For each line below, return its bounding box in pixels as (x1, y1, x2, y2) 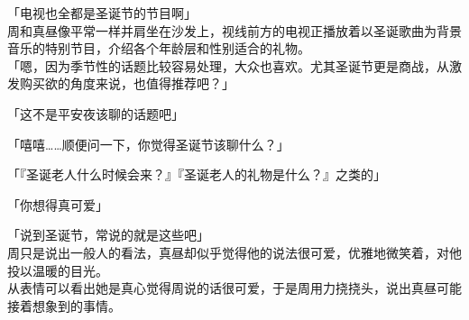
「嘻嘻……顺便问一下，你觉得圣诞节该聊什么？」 (7, 134, 290, 153)
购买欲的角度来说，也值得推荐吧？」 (19, 74, 234, 93)
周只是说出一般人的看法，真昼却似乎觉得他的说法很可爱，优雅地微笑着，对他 (7, 242, 462, 261)
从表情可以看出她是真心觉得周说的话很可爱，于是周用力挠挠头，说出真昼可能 (7, 279, 462, 297)
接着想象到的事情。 (7, 296, 121, 315)
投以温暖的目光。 (7, 261, 108, 279)
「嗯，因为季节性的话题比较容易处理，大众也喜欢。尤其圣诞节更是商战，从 (7, 56, 449, 75)
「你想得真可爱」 (7, 195, 108, 214)
